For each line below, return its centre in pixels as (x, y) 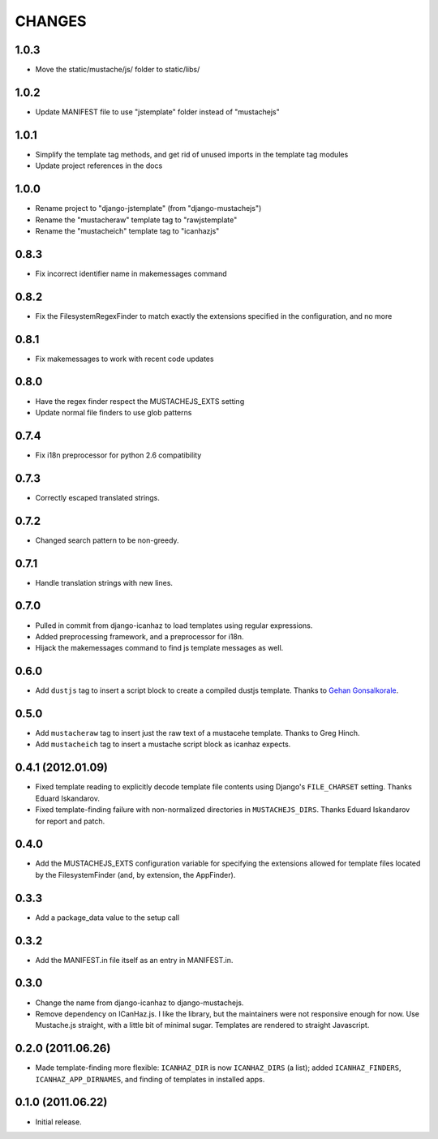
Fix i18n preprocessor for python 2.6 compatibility (118, 455)
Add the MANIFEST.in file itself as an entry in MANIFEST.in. (134, 960)
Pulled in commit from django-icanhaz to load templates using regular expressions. (174, 625)
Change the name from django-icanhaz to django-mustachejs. (140, 1003)
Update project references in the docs (99, 165)
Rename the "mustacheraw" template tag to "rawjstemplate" (136, 220)
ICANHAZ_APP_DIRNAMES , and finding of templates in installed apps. (150, 1079)
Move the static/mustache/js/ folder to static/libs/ (118, 70)
